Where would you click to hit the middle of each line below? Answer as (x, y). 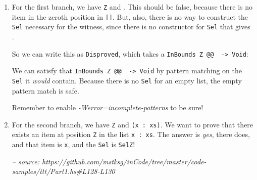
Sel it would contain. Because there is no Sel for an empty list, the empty (127, 80)
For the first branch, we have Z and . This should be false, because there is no (132, 7)
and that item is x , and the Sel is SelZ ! (73, 144)
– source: (26, 161)
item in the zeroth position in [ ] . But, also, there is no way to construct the (130, 16)
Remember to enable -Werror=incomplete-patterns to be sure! (108, 107)
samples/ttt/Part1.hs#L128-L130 (63, 171)
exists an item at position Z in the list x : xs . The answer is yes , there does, (131, 134)
